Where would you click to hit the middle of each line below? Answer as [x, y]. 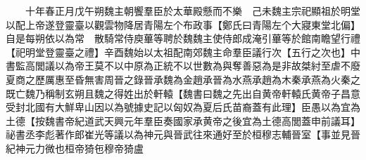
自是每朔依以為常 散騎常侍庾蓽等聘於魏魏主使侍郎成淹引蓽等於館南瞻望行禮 [183, 38]
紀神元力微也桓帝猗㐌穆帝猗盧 [75, 148]
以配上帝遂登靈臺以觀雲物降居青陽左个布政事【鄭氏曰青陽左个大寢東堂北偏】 [183, 24]
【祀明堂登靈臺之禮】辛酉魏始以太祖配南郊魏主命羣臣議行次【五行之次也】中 [183, 52]
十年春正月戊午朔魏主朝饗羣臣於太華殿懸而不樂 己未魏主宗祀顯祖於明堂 [193, 11]
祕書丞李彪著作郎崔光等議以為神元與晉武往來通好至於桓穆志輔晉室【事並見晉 [183, 134]
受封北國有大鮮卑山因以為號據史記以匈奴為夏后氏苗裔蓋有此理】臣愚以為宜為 [183, 107]
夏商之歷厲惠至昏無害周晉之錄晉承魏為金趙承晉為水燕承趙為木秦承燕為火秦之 [183, 79]
